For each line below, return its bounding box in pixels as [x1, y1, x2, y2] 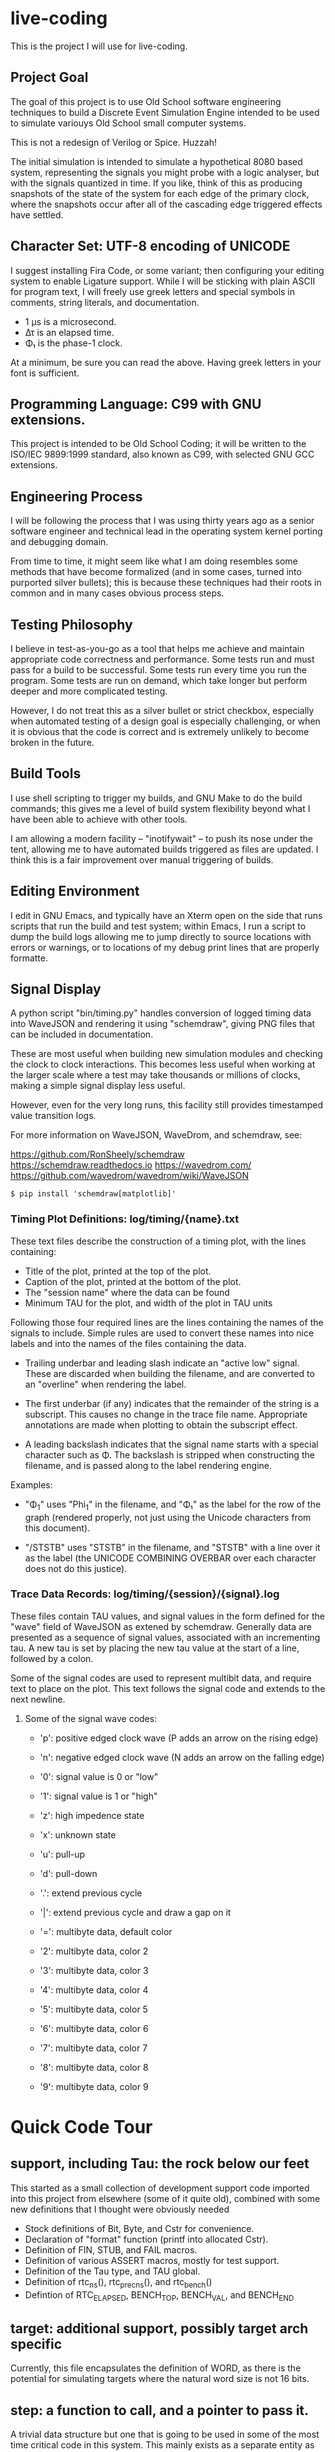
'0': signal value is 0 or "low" [39, 1770, 159, 1782]
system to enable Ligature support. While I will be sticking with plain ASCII [10, 275, 316, 287]
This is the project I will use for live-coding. [10, 40, 188, 52]
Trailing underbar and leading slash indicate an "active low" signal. [24, 1357, 300, 1369]
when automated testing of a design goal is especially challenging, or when [10, 715, 321, 727]
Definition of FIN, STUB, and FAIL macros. [24, 2243, 198, 2256]
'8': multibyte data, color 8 [39, 2061, 149, 2073]
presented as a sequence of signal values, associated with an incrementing [10, 1631, 321, 1643]
